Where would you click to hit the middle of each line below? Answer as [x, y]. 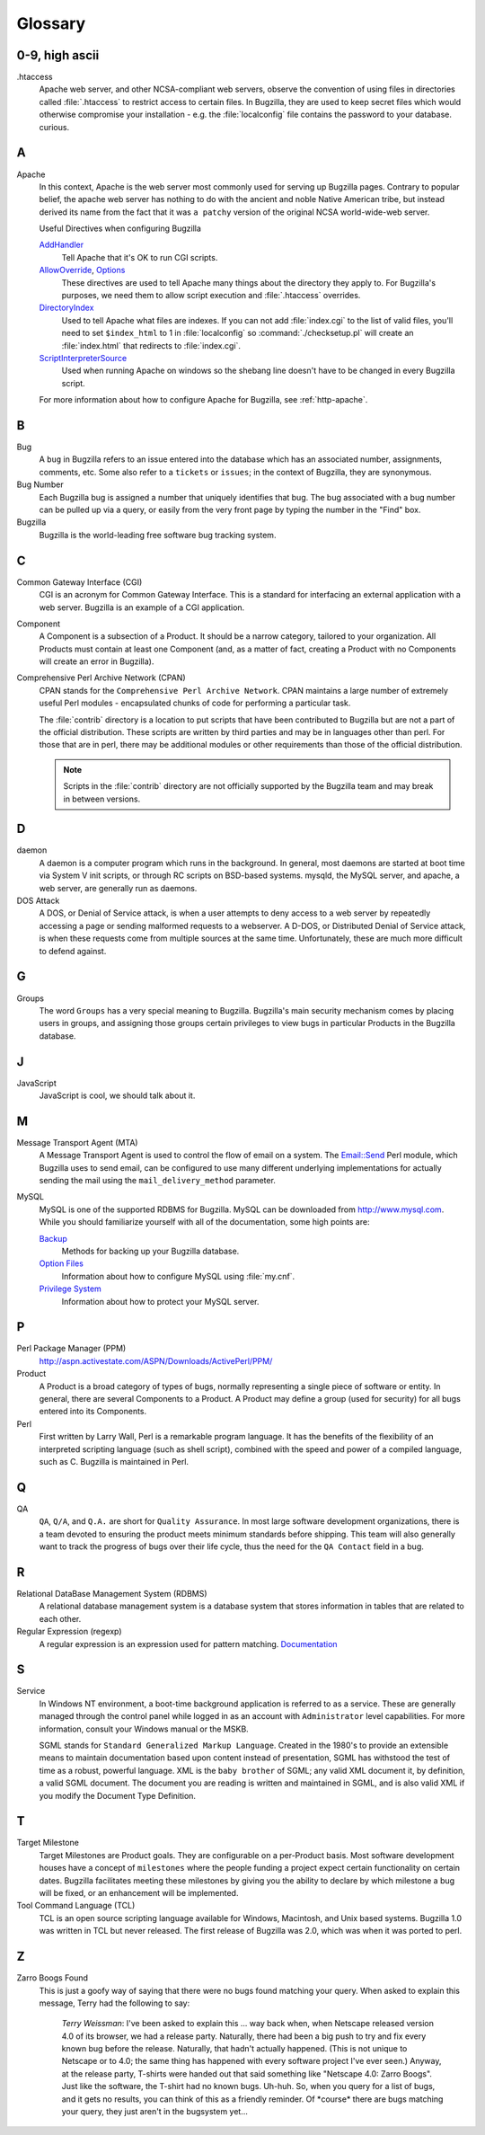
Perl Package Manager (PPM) [71, 1349]
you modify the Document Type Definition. [118, 1795]
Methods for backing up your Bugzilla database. [150, 1251]
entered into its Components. [93, 1412]
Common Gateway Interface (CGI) [79, 582]
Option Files [62, 1263]
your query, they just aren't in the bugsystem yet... [155, 2112]
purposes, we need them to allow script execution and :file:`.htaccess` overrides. [211, 296]
